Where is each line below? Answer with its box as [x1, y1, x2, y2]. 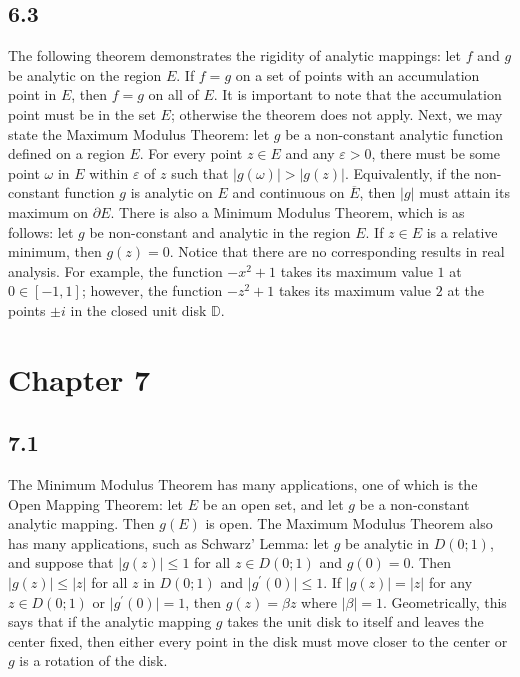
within [89, 162, 129, 183]
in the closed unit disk [70, 299, 207, 320]
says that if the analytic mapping [8, 611, 212, 632]
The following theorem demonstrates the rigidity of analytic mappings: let [8, 45, 462, 66]
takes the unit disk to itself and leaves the [227, 611, 484, 632]
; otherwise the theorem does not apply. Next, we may [170, 103, 503, 124]
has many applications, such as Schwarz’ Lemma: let [8, 532, 329, 553]
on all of [148, 84, 199, 105]
